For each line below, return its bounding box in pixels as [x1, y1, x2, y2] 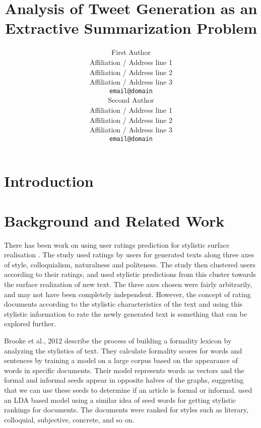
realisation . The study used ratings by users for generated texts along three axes [4, 249, 254, 260]
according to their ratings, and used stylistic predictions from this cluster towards [4, 269, 256, 279]
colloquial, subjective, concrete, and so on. [4, 414, 135, 424]
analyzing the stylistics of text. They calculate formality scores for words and [4, 345, 242, 355]
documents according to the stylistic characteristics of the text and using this [4, 299, 243, 309]
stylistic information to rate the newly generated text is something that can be [4, 308, 247, 319]
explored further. [4, 318, 56, 329]
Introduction [4, 171, 94, 191]
